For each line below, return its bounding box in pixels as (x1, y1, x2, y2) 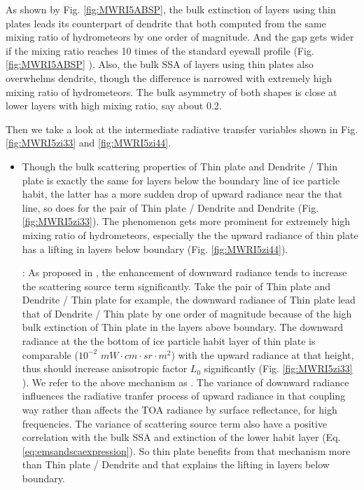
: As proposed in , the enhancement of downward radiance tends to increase (22, 265, 347, 280)
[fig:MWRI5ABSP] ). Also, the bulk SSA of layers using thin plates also (6, 57, 314, 72)
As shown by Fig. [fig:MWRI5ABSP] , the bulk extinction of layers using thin (6, 2, 336, 16)
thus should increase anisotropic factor (22, 361, 188, 376)
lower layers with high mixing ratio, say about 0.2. (6, 98, 222, 113)
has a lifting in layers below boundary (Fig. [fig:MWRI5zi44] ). (22, 241, 288, 256)
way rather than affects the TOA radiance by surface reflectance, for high (22, 402, 337, 417)
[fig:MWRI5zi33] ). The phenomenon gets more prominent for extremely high (22, 214, 351, 229)
